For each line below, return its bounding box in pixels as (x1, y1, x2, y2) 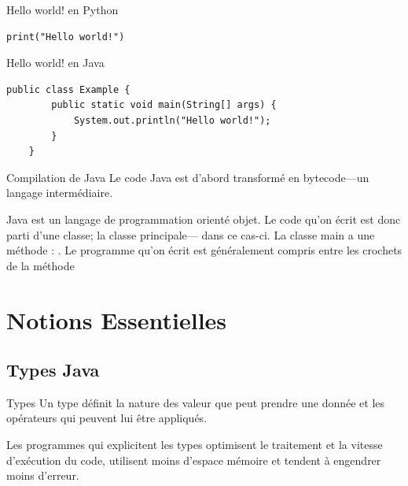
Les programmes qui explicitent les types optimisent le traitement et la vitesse (6, 436, 383, 453)
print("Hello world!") (6, 31, 125, 43)
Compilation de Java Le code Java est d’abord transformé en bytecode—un (6, 169, 369, 185)
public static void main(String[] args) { (51, 99, 277, 111)
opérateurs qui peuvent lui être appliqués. (6, 410, 208, 426)
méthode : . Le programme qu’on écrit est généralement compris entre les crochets (6, 242, 402, 258)
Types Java (6, 358, 100, 382)
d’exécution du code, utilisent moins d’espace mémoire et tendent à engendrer (6, 451, 381, 468)
